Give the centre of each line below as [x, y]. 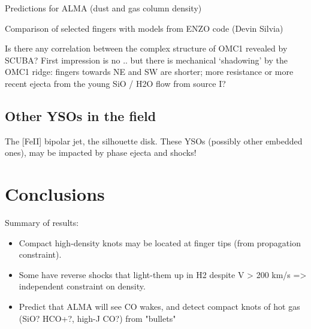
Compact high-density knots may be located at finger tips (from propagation [160, 242]
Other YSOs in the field [81, 115]
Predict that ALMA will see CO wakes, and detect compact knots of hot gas [159, 307]
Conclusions [55, 194]
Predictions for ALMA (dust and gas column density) [103, 8]
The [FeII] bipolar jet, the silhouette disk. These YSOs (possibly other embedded [154, 141]
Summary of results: [42, 223]
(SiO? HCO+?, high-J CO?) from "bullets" [97, 318]
